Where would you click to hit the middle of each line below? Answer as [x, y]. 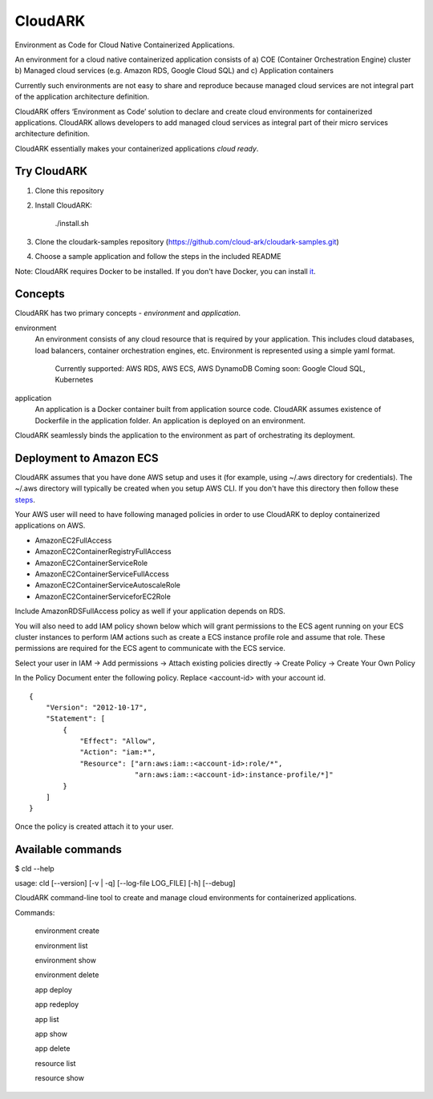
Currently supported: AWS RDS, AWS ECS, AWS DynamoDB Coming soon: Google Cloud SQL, [210, 368]
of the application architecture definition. [82, 97]
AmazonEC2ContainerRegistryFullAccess [103, 552]
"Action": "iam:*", [118, 752]
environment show [65, 960]
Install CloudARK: [63, 205]
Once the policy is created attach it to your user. [94, 826]
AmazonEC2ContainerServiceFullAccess [102, 574]
